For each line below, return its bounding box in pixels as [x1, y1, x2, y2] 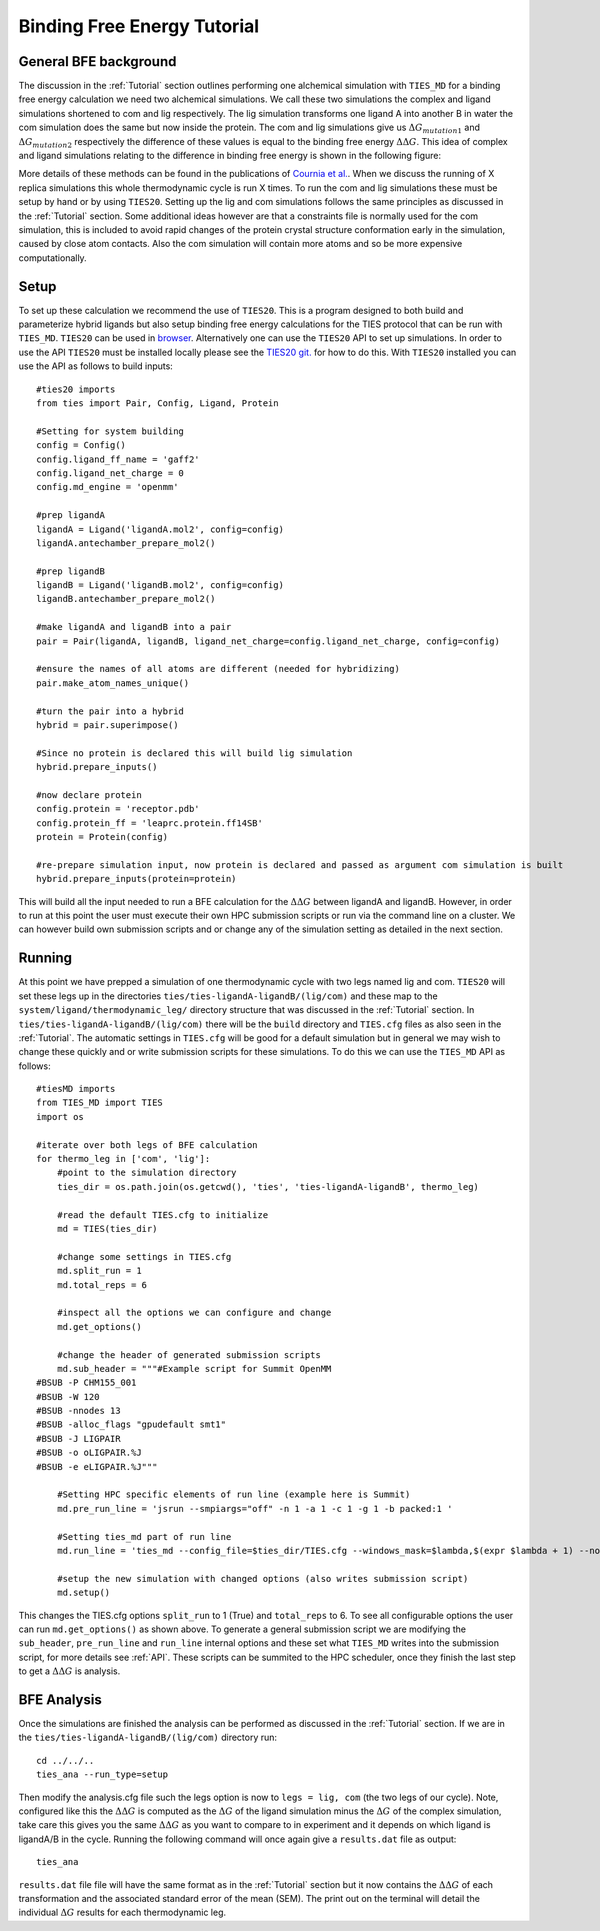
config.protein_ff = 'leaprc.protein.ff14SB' [36, 817, 264, 829]
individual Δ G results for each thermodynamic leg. [18, 1906, 227, 1919]
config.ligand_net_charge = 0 [36, 467, 185, 479]
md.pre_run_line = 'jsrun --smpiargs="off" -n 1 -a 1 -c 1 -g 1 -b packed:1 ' [56, 1503, 453, 1514]
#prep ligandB [36, 565, 105, 577]
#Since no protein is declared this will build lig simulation [36, 747, 353, 759]
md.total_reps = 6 [56, 1279, 148, 1290]
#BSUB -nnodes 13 [36, 1405, 121, 1417]
